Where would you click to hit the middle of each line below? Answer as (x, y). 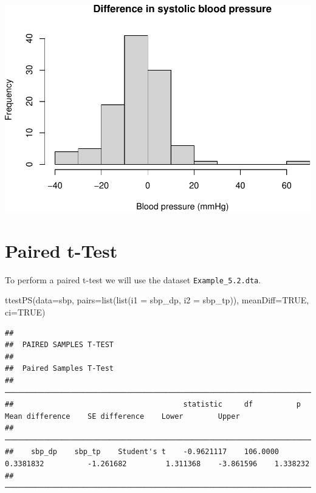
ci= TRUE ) (25, 312)
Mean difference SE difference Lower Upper (122, 416)
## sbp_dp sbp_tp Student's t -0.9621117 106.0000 (142, 452)
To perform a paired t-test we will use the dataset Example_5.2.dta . (133, 279)
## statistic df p (153, 405)
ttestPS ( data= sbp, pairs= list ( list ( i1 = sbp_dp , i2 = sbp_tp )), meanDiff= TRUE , (157, 300)
